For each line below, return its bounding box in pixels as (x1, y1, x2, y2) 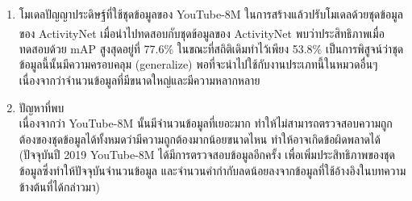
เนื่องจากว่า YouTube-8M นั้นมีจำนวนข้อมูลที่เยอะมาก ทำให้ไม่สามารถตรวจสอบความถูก (19, 115, 393, 132)
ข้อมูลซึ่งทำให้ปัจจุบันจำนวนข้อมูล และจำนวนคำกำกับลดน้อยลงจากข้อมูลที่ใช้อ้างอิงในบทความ (19, 162, 406, 178)
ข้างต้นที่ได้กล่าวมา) (19, 178, 100, 195)
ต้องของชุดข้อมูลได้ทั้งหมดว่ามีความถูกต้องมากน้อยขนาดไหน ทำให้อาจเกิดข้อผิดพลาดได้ (19, 130, 381, 147)
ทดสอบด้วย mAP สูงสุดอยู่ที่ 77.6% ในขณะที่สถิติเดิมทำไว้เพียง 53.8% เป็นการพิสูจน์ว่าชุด (19, 40, 404, 57)
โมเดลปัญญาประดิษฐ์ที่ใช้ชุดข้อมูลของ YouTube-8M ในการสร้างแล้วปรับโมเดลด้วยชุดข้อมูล (19, 6, 403, 22)
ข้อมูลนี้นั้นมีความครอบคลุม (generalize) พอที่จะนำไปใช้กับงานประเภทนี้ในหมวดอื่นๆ (19, 56, 378, 73)
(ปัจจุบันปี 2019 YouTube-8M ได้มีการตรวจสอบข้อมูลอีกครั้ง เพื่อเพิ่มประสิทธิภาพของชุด (19, 146, 395, 163)
